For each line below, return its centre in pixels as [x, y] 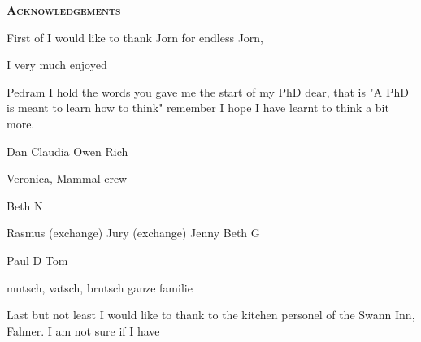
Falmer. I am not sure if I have [83, 330]
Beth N [25, 205]
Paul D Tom [37, 260]
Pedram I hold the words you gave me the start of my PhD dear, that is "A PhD [208, 91]
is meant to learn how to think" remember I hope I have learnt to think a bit [198, 108]
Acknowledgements [64, 10]
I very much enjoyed [57, 65]
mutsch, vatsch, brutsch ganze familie [100, 287]
